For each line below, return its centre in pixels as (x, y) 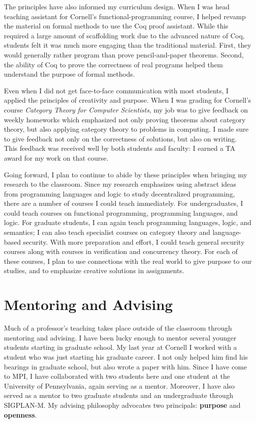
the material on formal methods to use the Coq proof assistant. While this (116, 26)
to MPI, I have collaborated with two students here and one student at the (117, 376)
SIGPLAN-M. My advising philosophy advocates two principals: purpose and (122, 405)
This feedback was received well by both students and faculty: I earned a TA (120, 148)
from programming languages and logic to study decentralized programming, (120, 193)
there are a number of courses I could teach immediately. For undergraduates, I (124, 203)
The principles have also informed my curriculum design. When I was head (117, 6)
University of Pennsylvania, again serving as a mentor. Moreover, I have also (119, 385)
